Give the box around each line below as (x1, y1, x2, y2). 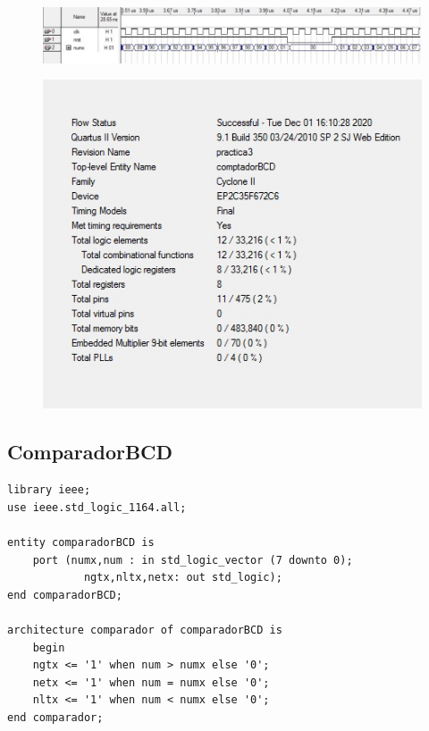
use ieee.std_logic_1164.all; (7, 500, 187, 514)
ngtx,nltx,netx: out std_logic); (83, 571, 282, 584)
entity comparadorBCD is (7, 536, 155, 550)
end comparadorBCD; (7, 588, 122, 601)
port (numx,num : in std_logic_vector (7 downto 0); (32, 553, 353, 567)
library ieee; (7, 483, 91, 497)
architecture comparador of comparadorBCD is (7, 624, 282, 637)
